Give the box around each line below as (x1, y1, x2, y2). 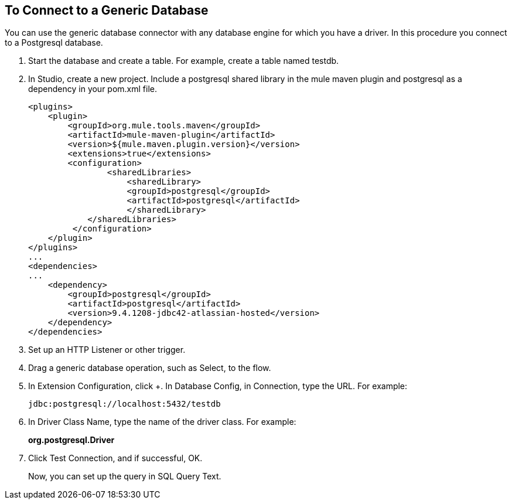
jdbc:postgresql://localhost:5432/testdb (28, 399, 221, 409)
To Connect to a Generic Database (5, 3, 209, 18)
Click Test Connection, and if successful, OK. (28, 453, 203, 464)
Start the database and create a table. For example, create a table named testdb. (28, 56, 339, 66)
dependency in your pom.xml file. (28, 84, 158, 94)
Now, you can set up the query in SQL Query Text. (28, 471, 221, 482)
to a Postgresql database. (5, 38, 103, 48)
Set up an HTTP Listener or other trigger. (28, 345, 186, 355)
